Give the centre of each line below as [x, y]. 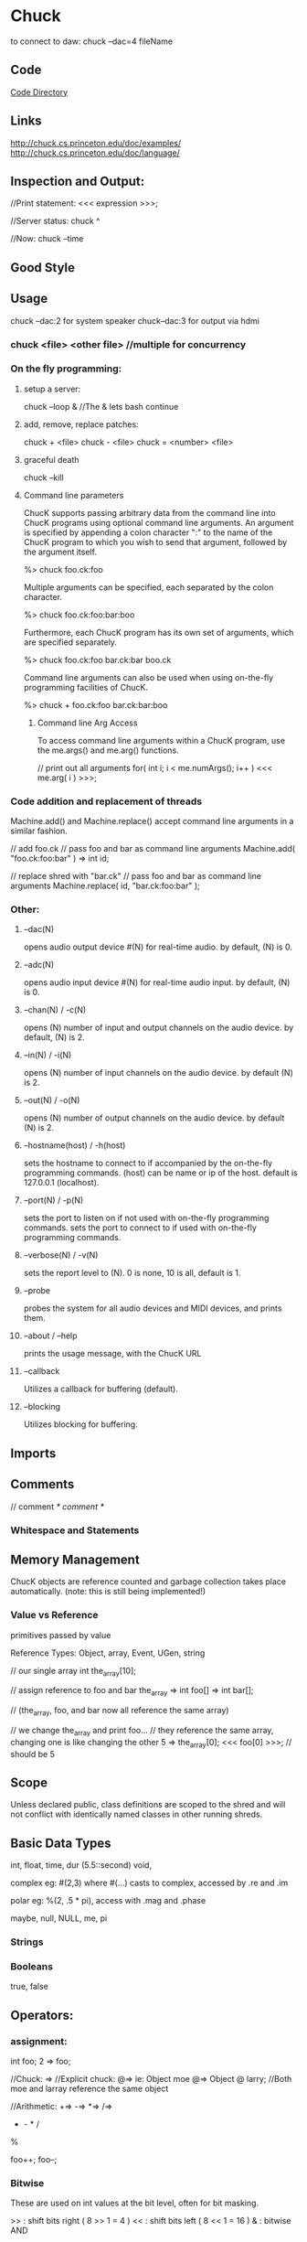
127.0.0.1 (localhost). [61, 1183]
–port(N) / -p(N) [53, 1200]
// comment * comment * [57, 1507]
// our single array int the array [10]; [73, 1672]
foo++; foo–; [34, 2160]
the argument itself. [60, 552]
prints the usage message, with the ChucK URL [112, 1354]
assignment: [39, 2041]
